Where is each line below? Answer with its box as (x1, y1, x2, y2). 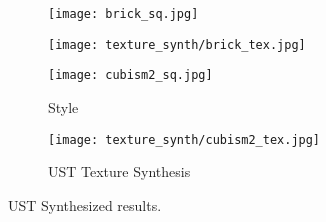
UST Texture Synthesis (48, 161, 191, 182)
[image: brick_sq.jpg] (48, 7, 199, 21)
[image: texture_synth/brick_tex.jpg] (48, 37, 306, 52)
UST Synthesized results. (8, 194, 162, 215)
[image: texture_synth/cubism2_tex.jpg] (48, 132, 321, 147)
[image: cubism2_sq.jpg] (48, 68, 213, 83)
